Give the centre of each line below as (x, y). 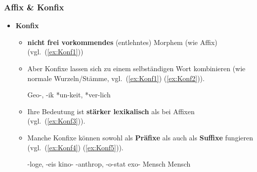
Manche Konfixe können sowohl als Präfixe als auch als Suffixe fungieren (140, 137)
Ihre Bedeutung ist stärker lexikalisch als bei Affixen (111, 111)
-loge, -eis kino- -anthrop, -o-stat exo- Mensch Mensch (109, 164)
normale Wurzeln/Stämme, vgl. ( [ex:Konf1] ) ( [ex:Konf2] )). (116, 78)
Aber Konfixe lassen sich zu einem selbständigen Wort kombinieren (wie (136, 68)
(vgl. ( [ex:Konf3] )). (56, 121)
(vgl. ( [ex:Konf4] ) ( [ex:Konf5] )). (75, 147)
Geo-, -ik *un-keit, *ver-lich (69, 95)
